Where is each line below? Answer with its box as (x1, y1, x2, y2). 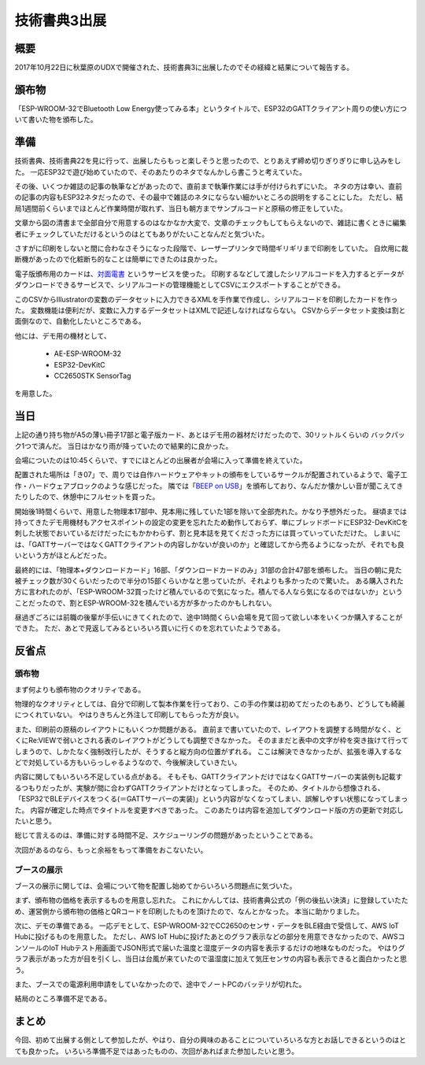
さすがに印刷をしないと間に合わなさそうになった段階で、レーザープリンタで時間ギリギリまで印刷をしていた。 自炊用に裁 (14, 244, 408, 253)
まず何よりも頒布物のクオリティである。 (14, 685, 146, 694)
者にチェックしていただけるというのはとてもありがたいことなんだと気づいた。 (14, 229, 269, 239)
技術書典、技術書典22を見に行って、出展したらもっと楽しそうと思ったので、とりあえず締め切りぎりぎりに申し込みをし (14, 156, 401, 165)
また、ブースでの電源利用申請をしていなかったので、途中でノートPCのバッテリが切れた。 (14, 979, 306, 989)
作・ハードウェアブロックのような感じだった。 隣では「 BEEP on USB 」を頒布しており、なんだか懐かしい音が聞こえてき (14, 481, 404, 490)
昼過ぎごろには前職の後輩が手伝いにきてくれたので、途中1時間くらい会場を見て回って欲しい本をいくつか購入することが (14, 612, 403, 622)
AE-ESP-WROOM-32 (54, 349, 122, 358)
